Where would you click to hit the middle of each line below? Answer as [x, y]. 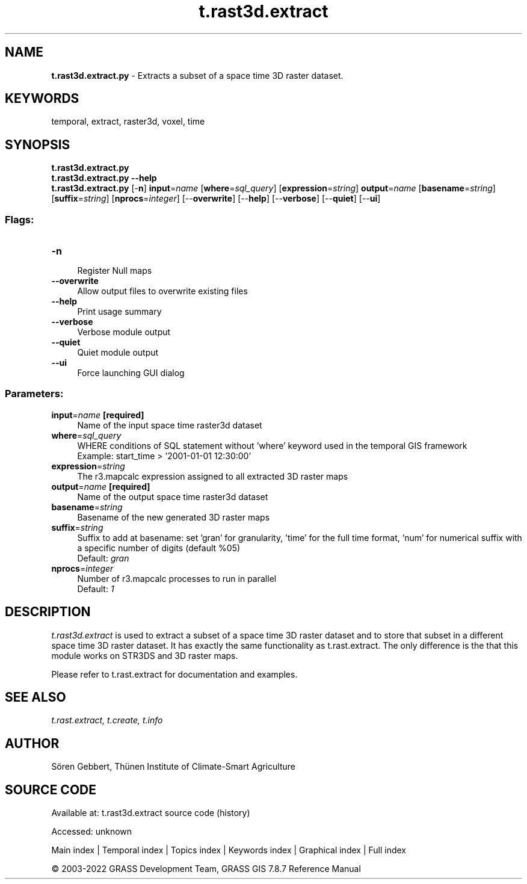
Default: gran [103, 558]
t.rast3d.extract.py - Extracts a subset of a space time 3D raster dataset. [197, 75]
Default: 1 [96, 589]
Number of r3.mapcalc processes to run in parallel [177, 578]
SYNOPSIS [38, 144]
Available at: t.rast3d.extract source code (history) [151, 813]
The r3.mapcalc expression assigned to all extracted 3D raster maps [213, 476]
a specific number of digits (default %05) [159, 548]
